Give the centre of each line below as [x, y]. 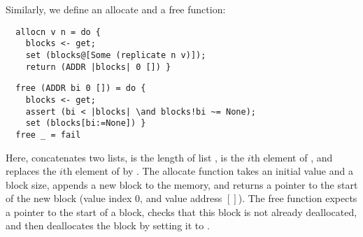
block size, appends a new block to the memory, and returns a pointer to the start [182, 184]
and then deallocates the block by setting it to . [108, 225]
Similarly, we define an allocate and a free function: [116, 9]
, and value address [181, 198]
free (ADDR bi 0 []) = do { [81, 88]
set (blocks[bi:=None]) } [86, 123]
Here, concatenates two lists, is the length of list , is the [125, 157]
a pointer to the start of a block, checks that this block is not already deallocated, [181, 211]
